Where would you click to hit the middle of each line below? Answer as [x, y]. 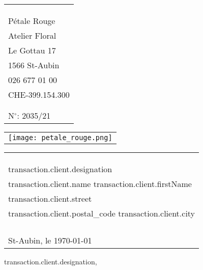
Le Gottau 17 [32, 50]
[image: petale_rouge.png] [60, 138]
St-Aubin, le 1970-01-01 [50, 240]
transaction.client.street [50, 198]
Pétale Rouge [32, 21]
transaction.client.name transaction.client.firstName [100, 184]
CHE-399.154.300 [39, 94]
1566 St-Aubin [34, 65]
